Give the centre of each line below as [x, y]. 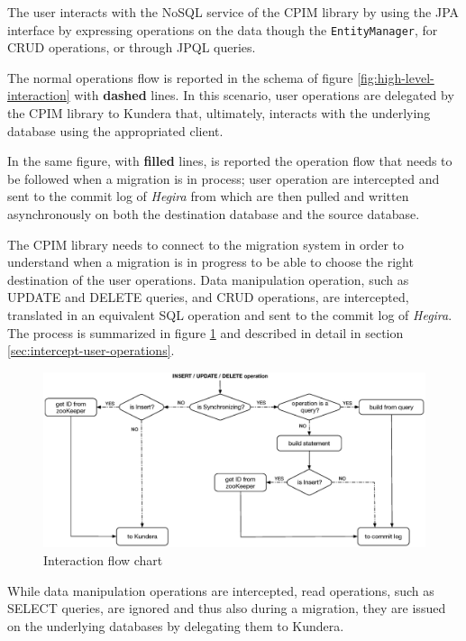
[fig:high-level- [396, 77]
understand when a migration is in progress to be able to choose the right [210, 262]
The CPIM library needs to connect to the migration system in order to [206, 244]
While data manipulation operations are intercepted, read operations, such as [221, 590]
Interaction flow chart [103, 559]
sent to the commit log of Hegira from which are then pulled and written [208, 196]
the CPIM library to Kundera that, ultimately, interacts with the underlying [219, 113]
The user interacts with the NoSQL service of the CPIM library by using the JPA [233, 12]
